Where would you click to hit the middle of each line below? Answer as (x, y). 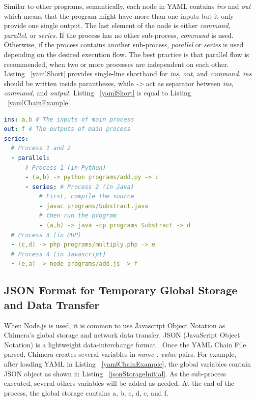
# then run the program (78, 216)
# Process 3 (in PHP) (46, 235)
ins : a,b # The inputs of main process (69, 119)
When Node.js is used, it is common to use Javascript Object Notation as (114, 325)
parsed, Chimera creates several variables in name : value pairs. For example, (120, 354)
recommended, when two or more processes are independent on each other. (116, 64)
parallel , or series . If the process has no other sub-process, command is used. (119, 35)
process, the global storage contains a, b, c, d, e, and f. (86, 392)
